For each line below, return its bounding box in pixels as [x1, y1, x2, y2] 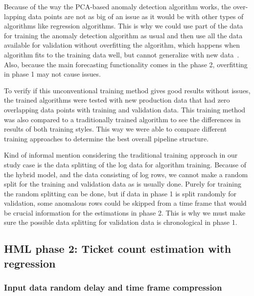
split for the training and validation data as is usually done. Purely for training [4, 179, 241, 189]
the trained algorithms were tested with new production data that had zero [4, 95, 230, 105]
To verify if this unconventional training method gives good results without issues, [4, 85, 251, 95]
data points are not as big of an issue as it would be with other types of [28, 11, 244, 21]
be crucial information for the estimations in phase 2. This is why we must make [4, 207, 246, 217]
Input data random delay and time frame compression [4, 281, 222, 294]
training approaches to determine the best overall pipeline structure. [4, 133, 209, 143]
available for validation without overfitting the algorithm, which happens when [4, 40, 240, 50]
